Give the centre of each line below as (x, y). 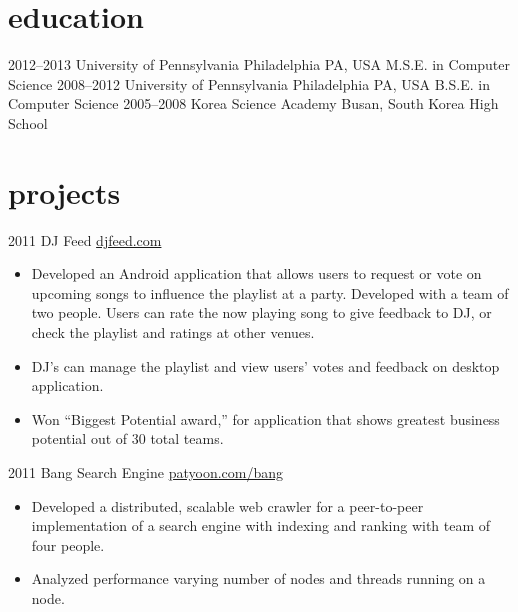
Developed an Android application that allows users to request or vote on (256, 273)
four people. (68, 544)
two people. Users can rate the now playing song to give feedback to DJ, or (261, 312)
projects (64, 191)
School (28, 122)
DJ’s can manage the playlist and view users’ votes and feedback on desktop (265, 365)
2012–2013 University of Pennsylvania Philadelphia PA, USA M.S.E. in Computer (259, 64)
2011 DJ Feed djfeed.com (85, 239)
